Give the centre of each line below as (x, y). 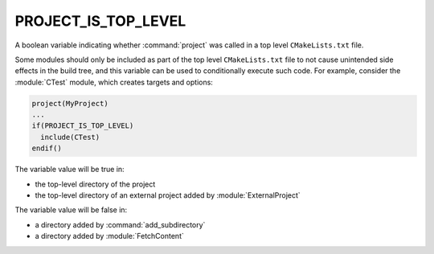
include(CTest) (70, 137)
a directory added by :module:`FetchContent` (109, 236)
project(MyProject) (70, 103)
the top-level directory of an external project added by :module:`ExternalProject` (168, 195)
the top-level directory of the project (95, 184)
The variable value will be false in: (71, 210)
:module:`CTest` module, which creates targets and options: (114, 82)
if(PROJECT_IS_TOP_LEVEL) (83, 126)
